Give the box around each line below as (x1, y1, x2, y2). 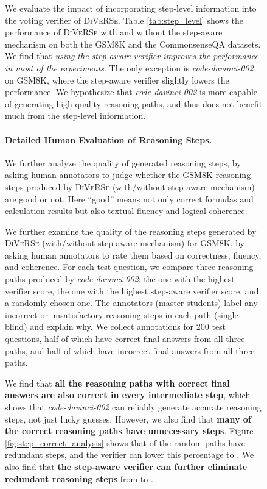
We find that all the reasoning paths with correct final (5, 376, 230, 389)
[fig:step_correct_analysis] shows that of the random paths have (5, 436, 245, 449)
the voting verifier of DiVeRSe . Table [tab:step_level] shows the (5, 13, 244, 26)
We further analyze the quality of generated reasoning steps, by (5, 156, 241, 169)
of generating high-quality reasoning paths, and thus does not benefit (5, 97, 263, 110)
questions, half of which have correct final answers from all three (5, 332, 245, 345)
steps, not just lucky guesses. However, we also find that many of (5, 412, 251, 425)
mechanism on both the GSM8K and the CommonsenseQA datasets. (5, 37, 261, 50)
